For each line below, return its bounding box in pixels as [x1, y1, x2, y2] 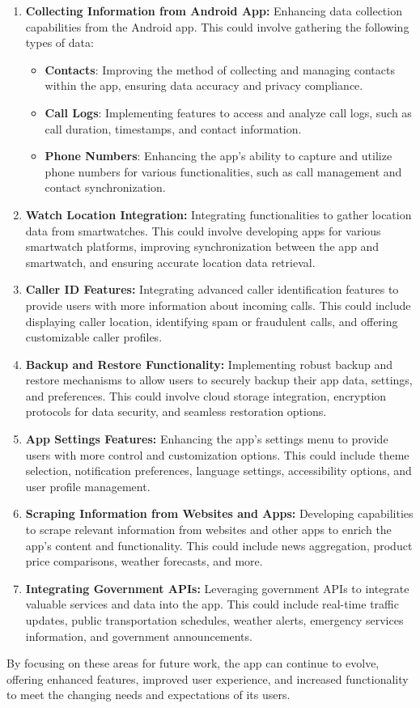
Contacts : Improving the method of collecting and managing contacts [45, 61, 395, 78]
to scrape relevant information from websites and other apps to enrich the [25, 521, 392, 538]
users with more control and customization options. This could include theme [25, 446, 409, 463]
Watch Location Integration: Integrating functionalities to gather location [25, 206, 412, 223]
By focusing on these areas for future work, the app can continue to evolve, [6, 655, 380, 672]
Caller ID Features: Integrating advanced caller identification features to [25, 281, 399, 298]
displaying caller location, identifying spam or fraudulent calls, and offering [25, 312, 398, 329]
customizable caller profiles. [25, 329, 163, 346]
